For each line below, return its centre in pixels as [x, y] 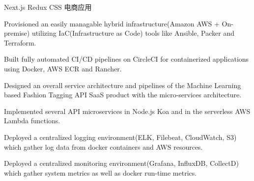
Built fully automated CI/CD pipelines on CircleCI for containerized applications [127, 59]
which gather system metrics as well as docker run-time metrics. [100, 172]
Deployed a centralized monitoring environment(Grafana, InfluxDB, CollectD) [121, 163]
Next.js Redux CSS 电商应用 [48, 7]
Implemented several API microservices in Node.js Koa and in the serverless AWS [127, 111]
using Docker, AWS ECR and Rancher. [63, 68]
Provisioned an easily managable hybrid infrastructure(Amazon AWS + [112, 23]
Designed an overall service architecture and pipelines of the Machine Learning [123, 85]
